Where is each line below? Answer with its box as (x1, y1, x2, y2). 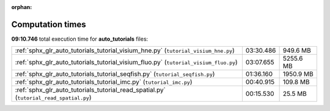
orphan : (11, 4, 32, 10)
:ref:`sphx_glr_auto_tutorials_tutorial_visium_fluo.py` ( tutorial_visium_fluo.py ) (15, 58, 238, 67)
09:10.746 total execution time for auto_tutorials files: (11, 35, 148, 42)
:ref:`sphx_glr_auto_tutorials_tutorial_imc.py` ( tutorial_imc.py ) (15, 78, 193, 86)
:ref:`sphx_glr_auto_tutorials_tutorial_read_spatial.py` (15, 86, 166, 94)
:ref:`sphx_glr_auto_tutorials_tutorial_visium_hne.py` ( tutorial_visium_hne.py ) (15, 46, 235, 55)
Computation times (11, 19, 86, 30)
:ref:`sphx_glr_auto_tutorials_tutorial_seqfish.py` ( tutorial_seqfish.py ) (15, 70, 215, 78)
